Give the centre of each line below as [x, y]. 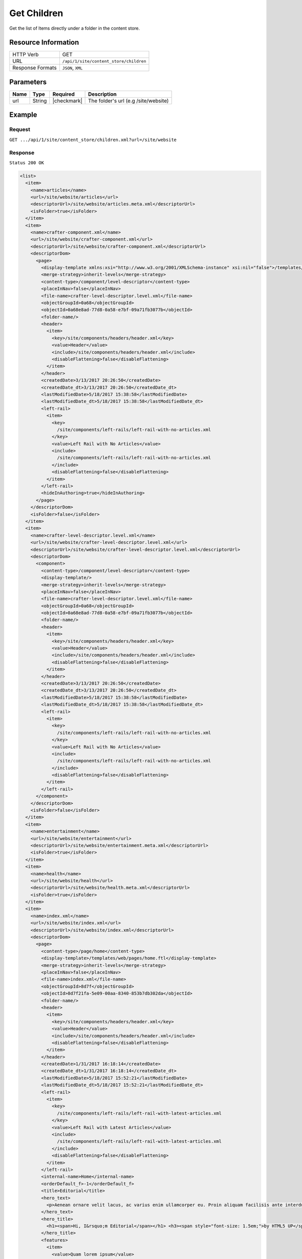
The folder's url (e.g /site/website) [129, 101]
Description [102, 94]
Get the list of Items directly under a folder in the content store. [75, 28]
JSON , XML [72, 68]
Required [64, 94]
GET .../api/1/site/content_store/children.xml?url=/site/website [93, 139]
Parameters [28, 82]
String [40, 101]
